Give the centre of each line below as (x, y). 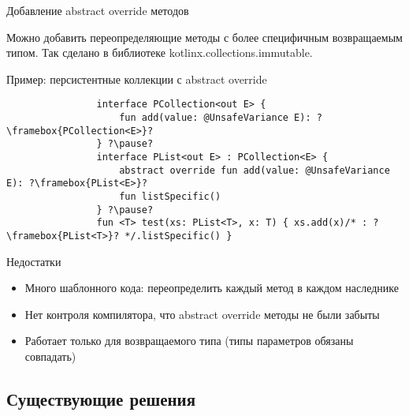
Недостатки (34, 261)
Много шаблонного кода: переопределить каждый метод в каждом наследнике (212, 288)
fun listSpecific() (170, 196)
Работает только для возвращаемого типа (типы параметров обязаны (189, 341)
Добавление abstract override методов (98, 10)
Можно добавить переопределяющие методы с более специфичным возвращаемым (204, 37)
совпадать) (50, 356)
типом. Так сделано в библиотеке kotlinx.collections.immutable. (160, 52)
